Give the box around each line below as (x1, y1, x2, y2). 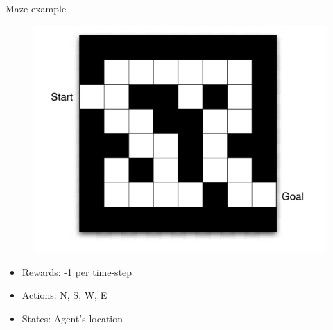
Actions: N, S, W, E (22, 288, 108, 302)
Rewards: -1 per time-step (22, 264, 133, 279)
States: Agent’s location (22, 311, 123, 325)
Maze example (6, 1, 67, 15)
